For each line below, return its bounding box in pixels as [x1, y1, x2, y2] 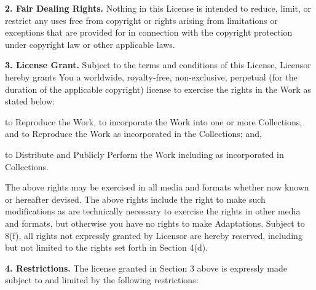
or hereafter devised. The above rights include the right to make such [5, 192, 266, 205]
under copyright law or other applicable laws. [5, 37, 175, 50]
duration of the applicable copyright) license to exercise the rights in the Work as [5, 82, 311, 95]
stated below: [5, 95, 55, 108]
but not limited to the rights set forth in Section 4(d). [5, 241, 208, 254]
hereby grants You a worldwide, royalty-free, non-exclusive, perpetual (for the [5, 70, 298, 83]
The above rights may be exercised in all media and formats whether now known [5, 181, 309, 194]
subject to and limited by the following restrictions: [5, 273, 199, 286]
